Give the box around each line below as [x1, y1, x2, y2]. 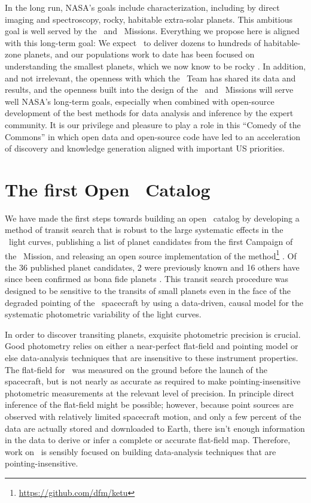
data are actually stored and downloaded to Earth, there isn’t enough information [5, 422, 305, 434]
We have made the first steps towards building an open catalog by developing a [5, 211, 300, 224]
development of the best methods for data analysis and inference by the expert [5, 107, 294, 119]
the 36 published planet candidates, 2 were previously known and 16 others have [5, 260, 300, 273]
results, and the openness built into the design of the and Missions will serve [5, 83, 294, 96]
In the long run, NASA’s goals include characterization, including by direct [5, 1, 280, 13]
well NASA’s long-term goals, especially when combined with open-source [5, 95, 275, 107]
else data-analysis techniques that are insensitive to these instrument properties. [5, 352, 298, 364]
